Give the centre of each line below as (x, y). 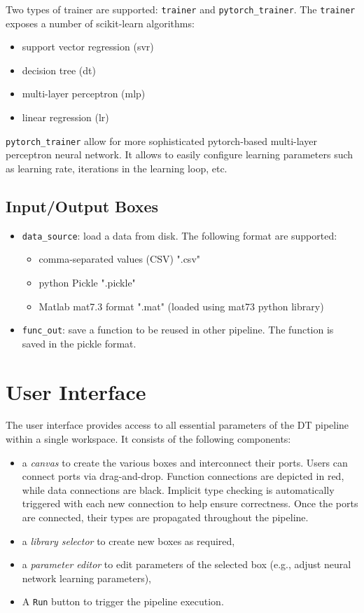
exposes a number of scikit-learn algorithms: (100, 23)
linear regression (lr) (65, 117)
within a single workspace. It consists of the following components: (148, 439)
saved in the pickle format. (79, 343)
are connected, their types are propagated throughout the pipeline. (165, 517)
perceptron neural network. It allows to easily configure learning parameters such (180, 154)
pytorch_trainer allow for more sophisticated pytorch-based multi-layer (161, 140)
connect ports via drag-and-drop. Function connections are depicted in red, (183, 476)
